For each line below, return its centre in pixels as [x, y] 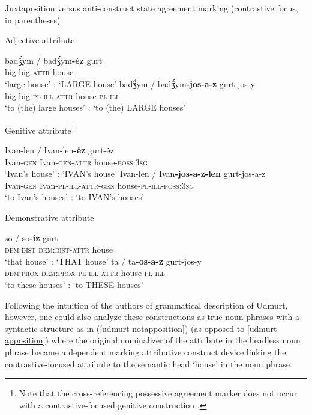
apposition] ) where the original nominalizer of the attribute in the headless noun [153, 340]
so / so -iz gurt [31, 237]
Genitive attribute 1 [40, 129]
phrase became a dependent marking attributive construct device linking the [145, 352]
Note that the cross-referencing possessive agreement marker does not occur [158, 393]
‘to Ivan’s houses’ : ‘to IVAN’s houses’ [75, 197]
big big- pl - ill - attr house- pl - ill [62, 95]
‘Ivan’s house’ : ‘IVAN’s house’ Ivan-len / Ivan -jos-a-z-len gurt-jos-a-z [135, 174]
